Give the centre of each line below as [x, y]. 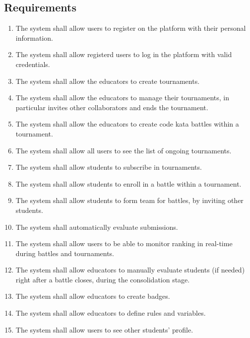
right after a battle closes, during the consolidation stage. [103, 279]
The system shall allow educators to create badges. [93, 296]
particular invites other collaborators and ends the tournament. [112, 107]
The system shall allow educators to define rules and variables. [111, 313]
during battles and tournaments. [65, 253]
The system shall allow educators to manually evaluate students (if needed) [130, 270]
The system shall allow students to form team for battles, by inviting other [129, 200]
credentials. [33, 64]
